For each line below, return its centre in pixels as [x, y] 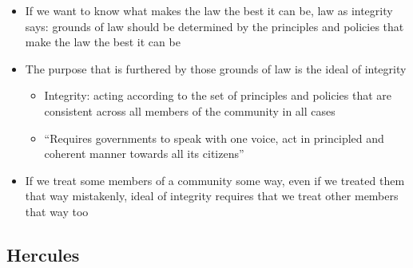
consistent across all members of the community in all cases [190, 110]
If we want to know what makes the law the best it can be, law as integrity [209, 10]
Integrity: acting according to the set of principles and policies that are [218, 95]
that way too [57, 211]
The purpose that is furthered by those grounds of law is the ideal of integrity [216, 68]
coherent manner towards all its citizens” [144, 154]
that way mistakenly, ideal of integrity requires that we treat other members [212, 196]
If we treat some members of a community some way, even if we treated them [215, 180]
